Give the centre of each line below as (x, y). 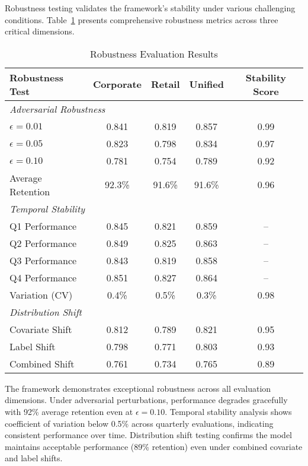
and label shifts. (34, 458)
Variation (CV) (41, 294)
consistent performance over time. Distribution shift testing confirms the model (149, 435)
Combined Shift (42, 363)
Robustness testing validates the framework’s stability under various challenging (150, 8)
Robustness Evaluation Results (154, 53)
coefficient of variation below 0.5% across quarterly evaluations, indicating (139, 423)
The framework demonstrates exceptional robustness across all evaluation (138, 388)
